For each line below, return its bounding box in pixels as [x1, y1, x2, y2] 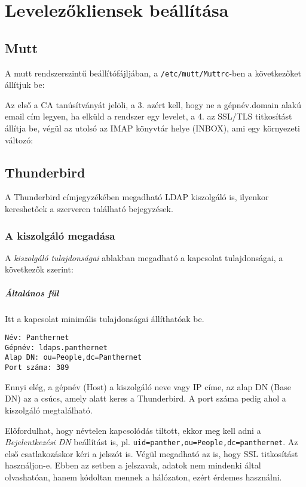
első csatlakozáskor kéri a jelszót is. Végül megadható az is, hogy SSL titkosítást [5, 447, 298, 460]
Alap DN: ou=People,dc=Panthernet [5, 353, 142, 362]
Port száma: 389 [5, 363, 69, 372]
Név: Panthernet [5, 333, 69, 342]
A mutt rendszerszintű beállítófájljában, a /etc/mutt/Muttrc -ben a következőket [5, 66, 301, 79]
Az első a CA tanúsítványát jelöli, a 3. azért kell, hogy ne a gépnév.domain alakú [5, 98, 302, 111]
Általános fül [5, 286, 59, 299]
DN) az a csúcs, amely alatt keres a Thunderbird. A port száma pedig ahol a [5, 392, 286, 405]
